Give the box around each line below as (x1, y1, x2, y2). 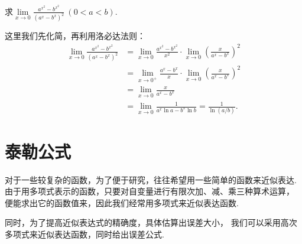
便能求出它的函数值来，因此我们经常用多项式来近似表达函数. (5, 196, 239, 209)
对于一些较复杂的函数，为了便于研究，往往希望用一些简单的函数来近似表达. (5, 173, 297, 186)
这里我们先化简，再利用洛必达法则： (5, 30, 145, 42)
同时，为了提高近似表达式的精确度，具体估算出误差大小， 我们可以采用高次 (5, 216, 297, 229)
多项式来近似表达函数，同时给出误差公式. (5, 227, 164, 240)
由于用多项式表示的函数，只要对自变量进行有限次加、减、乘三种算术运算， (5, 185, 294, 197)
